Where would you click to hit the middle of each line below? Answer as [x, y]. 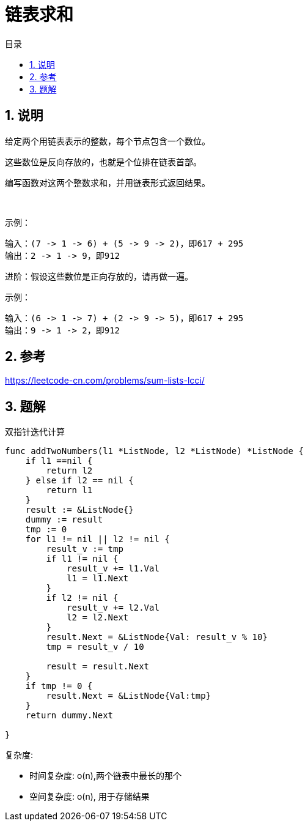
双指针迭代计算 [35, 432]
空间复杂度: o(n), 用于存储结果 [90, 797]
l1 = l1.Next [98, 579]
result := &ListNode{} [79, 510]
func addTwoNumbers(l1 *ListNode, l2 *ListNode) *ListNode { [154, 451]
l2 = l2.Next [98, 618]
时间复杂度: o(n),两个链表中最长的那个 [105, 776]
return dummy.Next [69, 716]
